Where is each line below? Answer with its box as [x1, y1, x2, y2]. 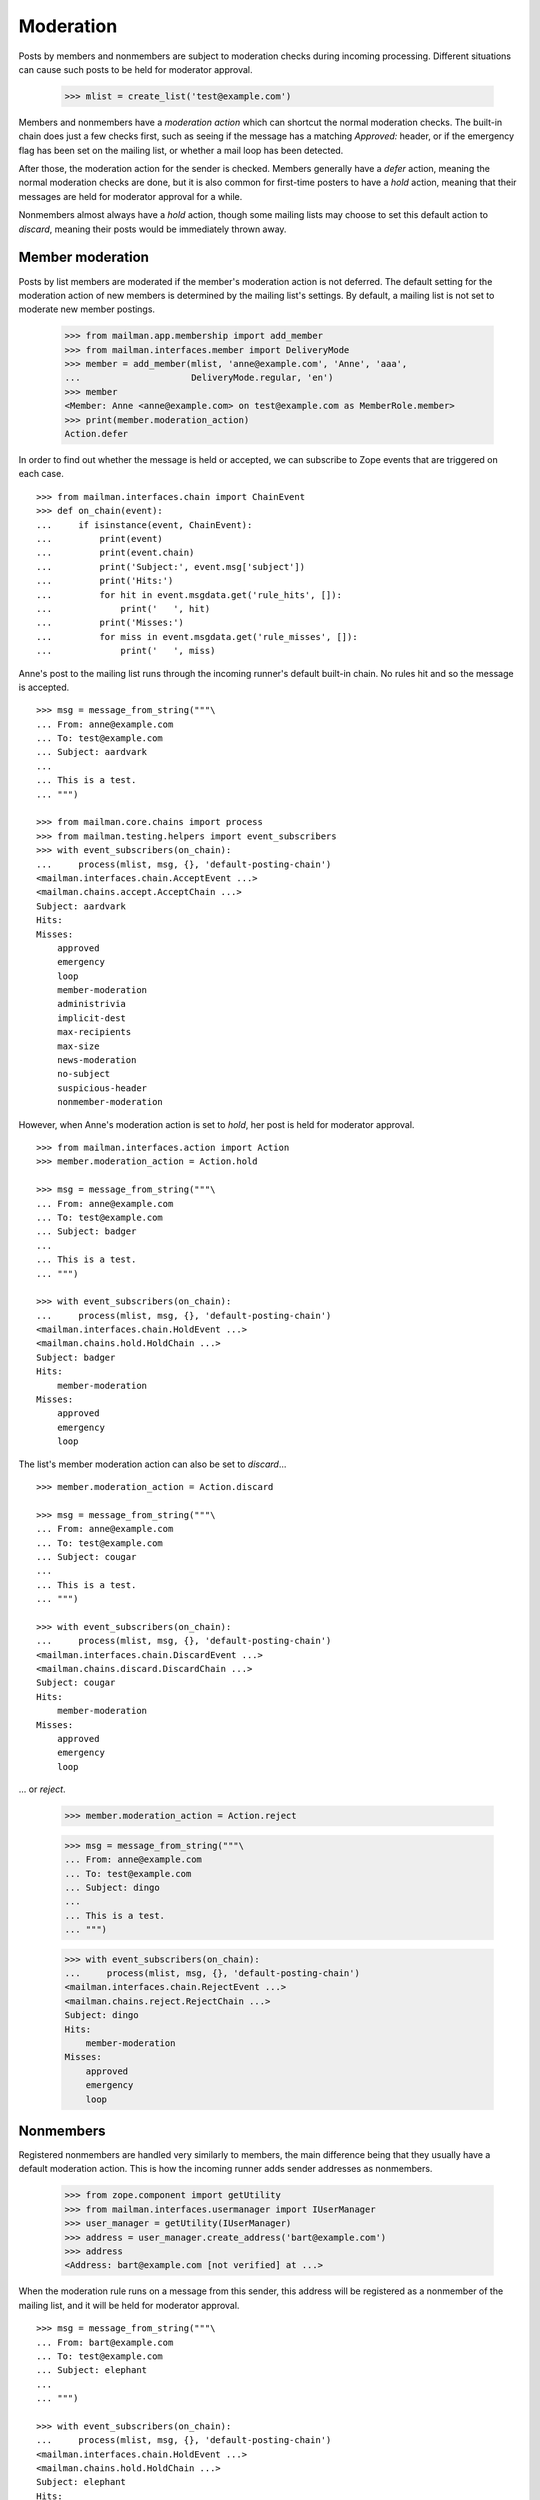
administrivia [56, 998, 127, 1010]
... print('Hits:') [36, 575, 174, 587]
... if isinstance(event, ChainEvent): [36, 519, 253, 530]
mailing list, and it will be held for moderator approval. [18, 2299, 240, 2311]
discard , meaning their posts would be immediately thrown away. [18, 223, 287, 235]
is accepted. [18, 681, 70, 693]
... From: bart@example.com [36, 2336, 174, 2348]
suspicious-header [56, 1082, 148, 1094]
